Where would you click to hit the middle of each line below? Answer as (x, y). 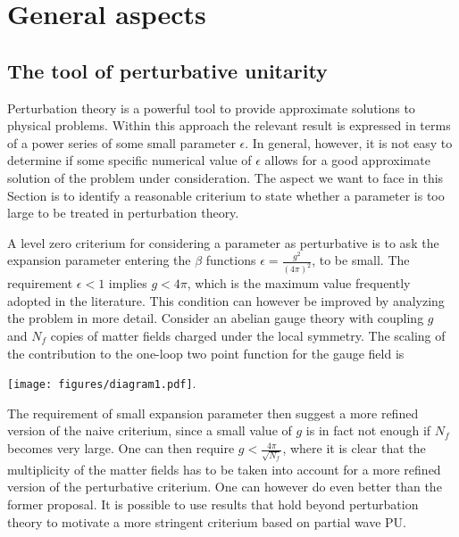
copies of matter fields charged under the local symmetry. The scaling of (248, 335)
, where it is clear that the (354, 448)
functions (231, 260)
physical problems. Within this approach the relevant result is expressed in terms (229, 125)
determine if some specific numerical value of (129, 160)
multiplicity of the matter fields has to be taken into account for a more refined (224, 469)
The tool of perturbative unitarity (167, 70)
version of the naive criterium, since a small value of (150, 430)
